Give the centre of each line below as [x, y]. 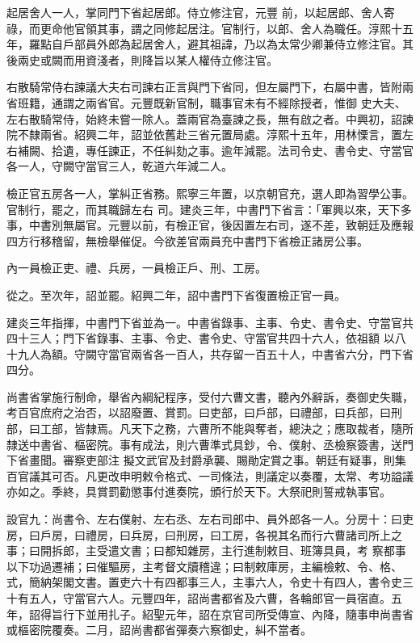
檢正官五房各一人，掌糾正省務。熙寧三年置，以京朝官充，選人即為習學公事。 [210, 193]
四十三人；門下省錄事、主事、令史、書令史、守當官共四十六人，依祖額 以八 [206, 338]
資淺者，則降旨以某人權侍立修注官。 [181, 59]
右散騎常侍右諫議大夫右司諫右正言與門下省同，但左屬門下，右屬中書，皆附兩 [210, 87]
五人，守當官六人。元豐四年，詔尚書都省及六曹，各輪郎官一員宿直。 [210, 598]
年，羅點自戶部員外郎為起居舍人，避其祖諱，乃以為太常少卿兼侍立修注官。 [204, 44]
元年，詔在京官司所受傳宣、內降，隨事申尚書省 [289, 614]
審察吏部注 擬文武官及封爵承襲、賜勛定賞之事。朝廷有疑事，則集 [234, 460]
